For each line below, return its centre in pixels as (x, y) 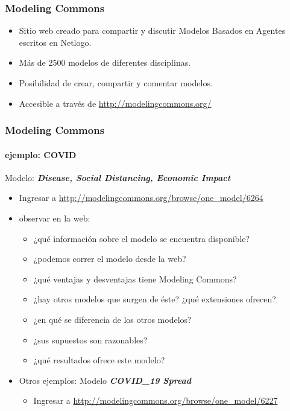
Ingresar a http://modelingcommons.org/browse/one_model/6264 (141, 198)
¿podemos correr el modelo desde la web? (110, 259)
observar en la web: (55, 218)
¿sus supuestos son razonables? (90, 339)
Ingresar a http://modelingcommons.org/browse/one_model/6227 (156, 400)
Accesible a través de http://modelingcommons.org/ (115, 103)
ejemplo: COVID (41, 154)
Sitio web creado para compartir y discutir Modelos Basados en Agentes (152, 30)
